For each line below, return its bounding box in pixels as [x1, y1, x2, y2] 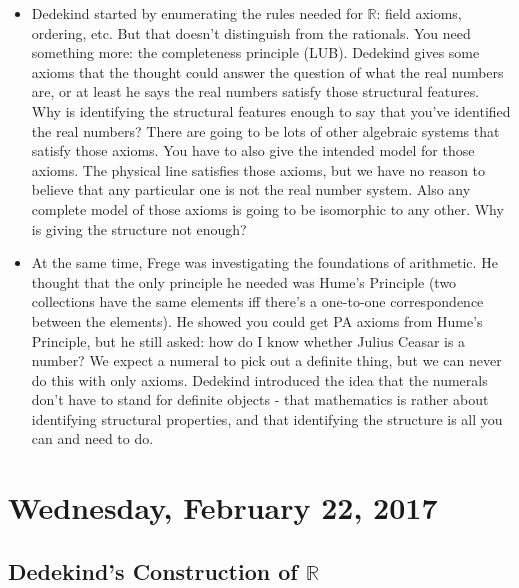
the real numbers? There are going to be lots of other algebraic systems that [31, 120, 500, 141]
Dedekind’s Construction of [8, 555, 298, 586]
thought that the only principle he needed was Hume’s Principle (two [31, 271, 457, 292]
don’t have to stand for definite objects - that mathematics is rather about [31, 389, 489, 410]
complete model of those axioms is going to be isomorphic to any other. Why [31, 198, 504, 219]
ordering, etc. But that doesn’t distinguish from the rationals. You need [31, 22, 471, 43]
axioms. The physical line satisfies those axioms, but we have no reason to [31, 159, 486, 180]
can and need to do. [31, 428, 154, 449]
